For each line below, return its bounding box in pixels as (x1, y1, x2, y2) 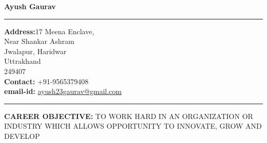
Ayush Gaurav (4, 1, 56, 11)
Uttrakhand (4, 56, 41, 66)
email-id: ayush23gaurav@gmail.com (4, 86, 122, 97)
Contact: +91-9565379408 (4, 76, 89, 86)
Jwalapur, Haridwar (4, 45, 67, 56)
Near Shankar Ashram (4, 36, 74, 46)
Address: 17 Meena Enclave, (4, 26, 94, 36)
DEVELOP (4, 130, 40, 141)
